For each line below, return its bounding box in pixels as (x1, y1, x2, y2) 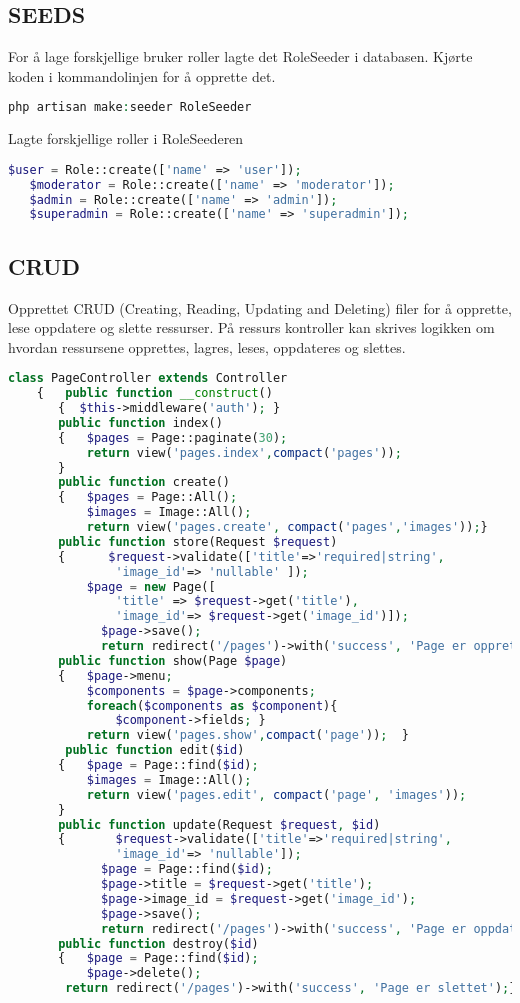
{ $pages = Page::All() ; (58, 490, 238, 505)
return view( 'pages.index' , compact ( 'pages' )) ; (86, 445, 402, 460)
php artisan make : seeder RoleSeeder (8, 100, 252, 115)
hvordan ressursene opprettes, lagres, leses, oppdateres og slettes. (8, 336, 406, 357)
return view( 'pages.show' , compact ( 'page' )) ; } (86, 728, 409, 743)
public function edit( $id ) (65, 743, 245, 758)
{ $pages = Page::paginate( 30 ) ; (58, 430, 288, 445)
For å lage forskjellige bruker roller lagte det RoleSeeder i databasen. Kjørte (8, 46, 473, 67)
